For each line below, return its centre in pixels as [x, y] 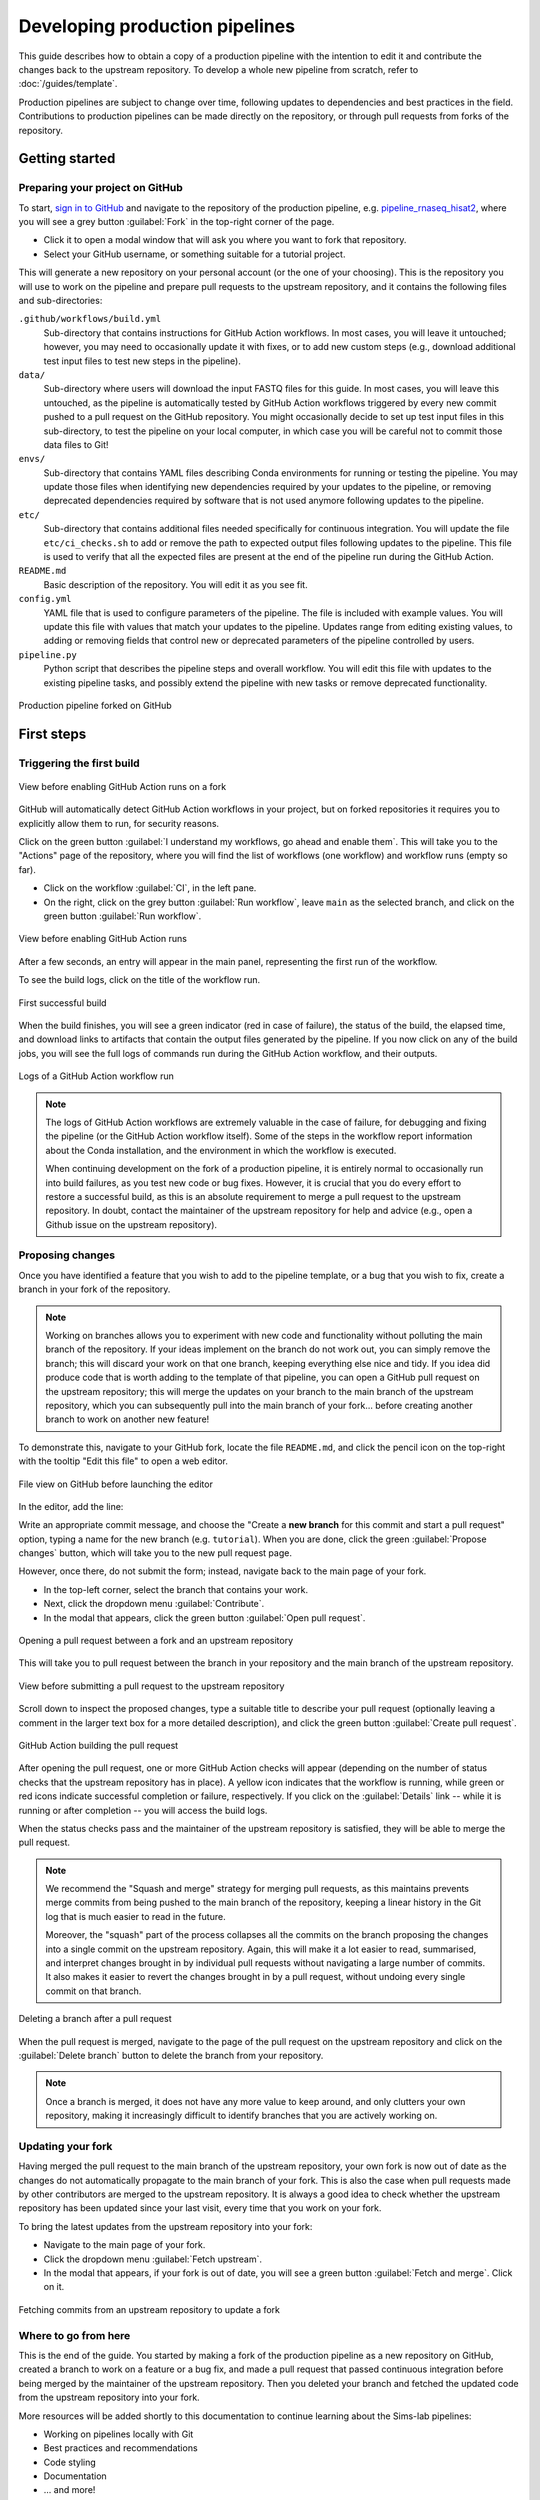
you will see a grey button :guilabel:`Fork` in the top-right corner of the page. [176, 222]
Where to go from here [74, 2335]
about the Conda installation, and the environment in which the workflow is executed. [221, 1150]
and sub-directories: [60, 300]
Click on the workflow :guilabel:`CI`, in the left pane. [150, 888]
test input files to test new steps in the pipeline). [142, 361]
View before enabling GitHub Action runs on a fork [122, 786]
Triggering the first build [79, 763]
